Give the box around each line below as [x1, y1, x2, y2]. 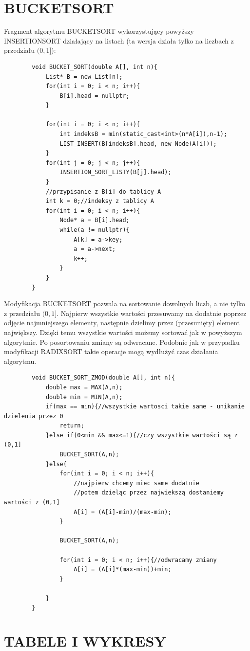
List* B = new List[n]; [45, 73, 123, 80]
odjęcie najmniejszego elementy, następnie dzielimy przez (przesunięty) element [4, 317, 240, 328]
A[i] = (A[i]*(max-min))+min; [74, 566, 172, 573]
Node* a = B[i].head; [59, 217, 130, 224]
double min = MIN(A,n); [45, 393, 123, 401]
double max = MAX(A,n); [45, 383, 123, 391]
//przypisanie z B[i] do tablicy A [45, 188, 161, 195]
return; [59, 422, 84, 429]
